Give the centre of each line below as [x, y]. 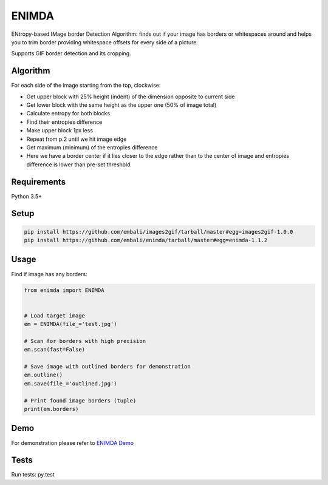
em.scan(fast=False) [54, 350]
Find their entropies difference [64, 122]
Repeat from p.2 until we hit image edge [77, 139]
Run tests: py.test [33, 475]
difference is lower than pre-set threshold [78, 164]
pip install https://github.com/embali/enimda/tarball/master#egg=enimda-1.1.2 [146, 240]
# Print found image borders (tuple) [80, 400]
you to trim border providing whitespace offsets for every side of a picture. [105, 42]
